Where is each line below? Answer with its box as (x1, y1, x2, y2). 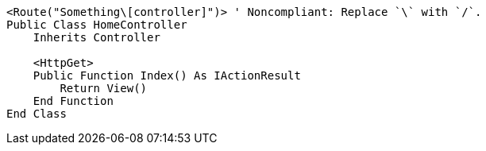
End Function (33, 95, 114, 107)
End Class (6, 107, 67, 120)
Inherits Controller (33, 31, 160, 44)
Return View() (60, 82, 148, 95)
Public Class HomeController (6, 18, 187, 31)
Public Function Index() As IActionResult (33, 69, 301, 82)
